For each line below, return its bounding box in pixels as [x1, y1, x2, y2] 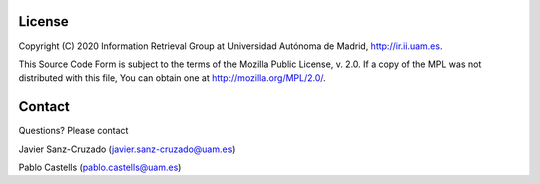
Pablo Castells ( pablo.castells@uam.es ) [18, 161, 182, 173]
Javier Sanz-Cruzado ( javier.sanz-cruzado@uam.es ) [18, 143, 236, 155]
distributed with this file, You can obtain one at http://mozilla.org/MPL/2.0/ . [18, 72, 327, 84]
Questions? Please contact [18, 125, 129, 137]
